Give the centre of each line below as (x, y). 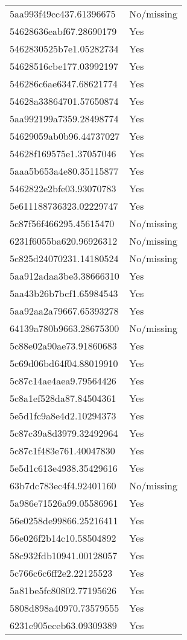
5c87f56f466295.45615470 (62, 223)
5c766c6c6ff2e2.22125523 (61, 573)
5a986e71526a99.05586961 (64, 503)
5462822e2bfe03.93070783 (63, 188)
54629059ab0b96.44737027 (65, 136)
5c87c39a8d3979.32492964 (64, 433)
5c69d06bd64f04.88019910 (64, 363)
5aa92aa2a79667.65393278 (64, 311)
